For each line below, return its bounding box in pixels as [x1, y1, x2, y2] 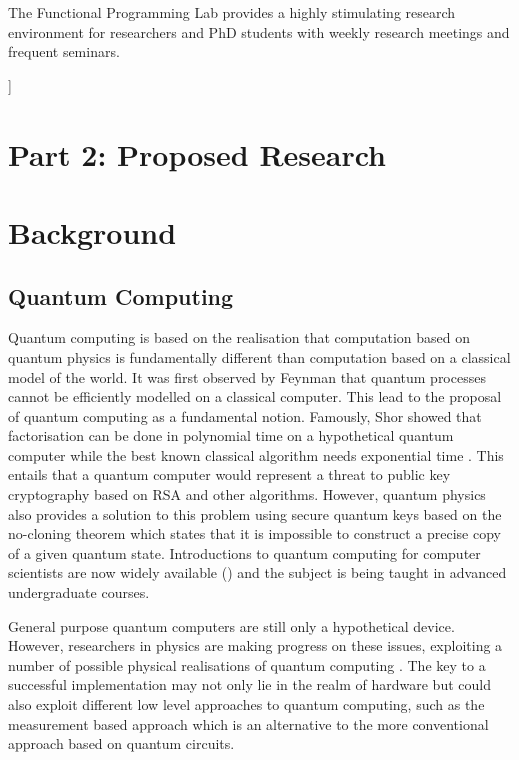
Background [8, 211, 177, 252]
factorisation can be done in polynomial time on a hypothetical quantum [8, 425, 454, 446]
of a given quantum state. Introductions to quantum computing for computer [8, 542, 481, 563]
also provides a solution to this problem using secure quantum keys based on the [8, 503, 502, 524]
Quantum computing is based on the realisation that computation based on [8, 327, 470, 348]
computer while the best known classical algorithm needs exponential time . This [8, 444, 504, 465]
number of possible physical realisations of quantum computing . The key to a [8, 654, 486, 675]
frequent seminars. [8, 41, 120, 62]
